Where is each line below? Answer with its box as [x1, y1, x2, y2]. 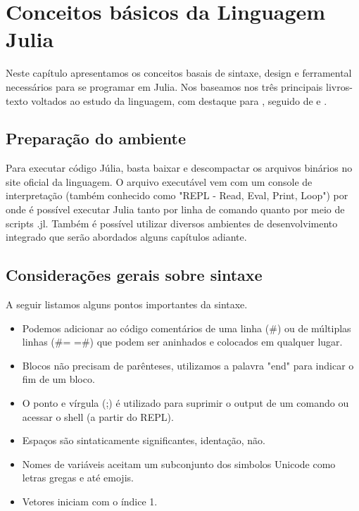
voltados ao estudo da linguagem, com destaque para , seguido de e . [31, 93, 327, 108]
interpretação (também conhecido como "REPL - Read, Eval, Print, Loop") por [6, 188, 348, 203]
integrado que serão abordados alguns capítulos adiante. [6, 229, 247, 244]
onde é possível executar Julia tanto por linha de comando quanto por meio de [6, 202, 345, 217]
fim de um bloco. [22, 372, 95, 386]
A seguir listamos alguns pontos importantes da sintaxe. [6, 297, 248, 312]
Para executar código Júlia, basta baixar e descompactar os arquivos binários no [6, 160, 353, 175]
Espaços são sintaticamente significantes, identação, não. [22, 433, 265, 448]
